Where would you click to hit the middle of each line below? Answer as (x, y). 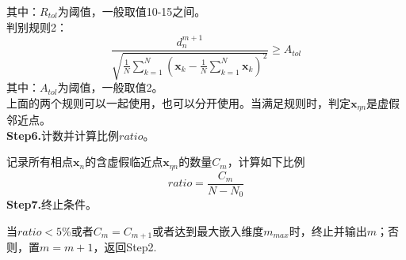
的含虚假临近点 (124, 162)
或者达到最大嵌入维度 (208, 230)
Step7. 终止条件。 (52, 204)
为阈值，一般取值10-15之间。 (132, 11)
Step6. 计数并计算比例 (63, 135)
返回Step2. (130, 247)
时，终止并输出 (328, 230)
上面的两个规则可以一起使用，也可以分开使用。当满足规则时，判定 (178, 102)
